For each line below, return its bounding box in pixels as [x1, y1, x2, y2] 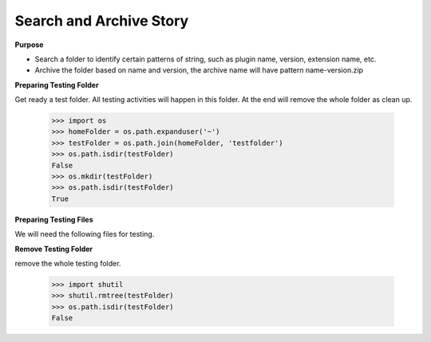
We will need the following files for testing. [14, 230, 155, 239]
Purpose [14, 40, 44, 49]
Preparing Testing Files [14, 214, 93, 224]
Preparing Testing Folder [14, 80, 99, 89]
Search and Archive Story [14, 12, 189, 29]
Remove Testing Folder [14, 244, 93, 254]
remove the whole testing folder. [14, 258, 121, 268]
